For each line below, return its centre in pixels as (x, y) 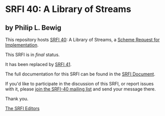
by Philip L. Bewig (33, 28)
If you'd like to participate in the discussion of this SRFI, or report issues (79, 84)
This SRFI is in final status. (33, 54)
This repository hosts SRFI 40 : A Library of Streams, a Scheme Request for (82, 39)
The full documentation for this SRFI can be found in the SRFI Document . (80, 74)
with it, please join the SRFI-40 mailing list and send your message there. (81, 89)
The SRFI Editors (23, 108)
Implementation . (22, 45)
